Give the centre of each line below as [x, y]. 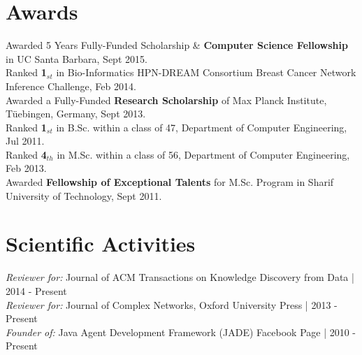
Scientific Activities [101, 244]
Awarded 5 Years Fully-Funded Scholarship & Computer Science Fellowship [177, 45]
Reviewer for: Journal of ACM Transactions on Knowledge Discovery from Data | [180, 277]
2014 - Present [36, 290]
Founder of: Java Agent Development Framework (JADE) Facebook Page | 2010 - [181, 332]
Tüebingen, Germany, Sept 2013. [76, 114]
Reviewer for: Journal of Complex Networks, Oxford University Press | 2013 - [172, 304]
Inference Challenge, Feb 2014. [71, 86]
